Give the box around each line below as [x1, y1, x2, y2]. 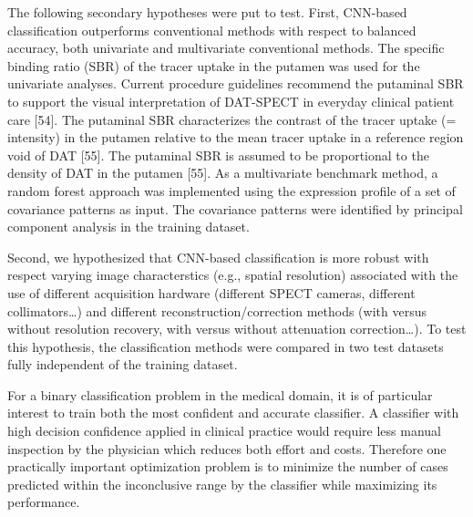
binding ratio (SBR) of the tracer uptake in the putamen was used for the [7, 56, 420, 75]
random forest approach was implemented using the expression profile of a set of [7, 181, 456, 200]
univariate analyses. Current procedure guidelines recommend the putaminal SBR [7, 74, 464, 93]
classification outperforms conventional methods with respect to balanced [7, 20, 416, 39]
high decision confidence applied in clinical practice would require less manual [7, 421, 441, 440]
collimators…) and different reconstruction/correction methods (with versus [7, 301, 427, 320]
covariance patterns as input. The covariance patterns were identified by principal [7, 199, 463, 218]
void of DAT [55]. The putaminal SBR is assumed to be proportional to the [7, 145, 429, 164]
